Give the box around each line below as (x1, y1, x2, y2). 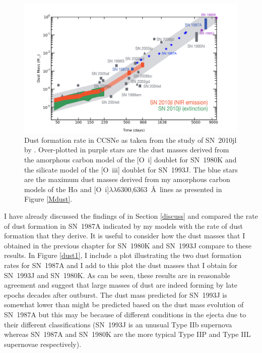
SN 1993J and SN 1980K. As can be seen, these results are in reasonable (4, 270, 230, 280)
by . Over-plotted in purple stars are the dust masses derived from (24, 144, 229, 155)
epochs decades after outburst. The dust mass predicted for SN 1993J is (4, 289, 227, 300)
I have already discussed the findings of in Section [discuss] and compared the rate (4, 211, 258, 221)
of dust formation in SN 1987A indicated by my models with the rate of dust (4, 220, 243, 231)
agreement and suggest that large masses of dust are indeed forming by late (4, 280, 237, 290)
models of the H (24, 184, 74, 194)
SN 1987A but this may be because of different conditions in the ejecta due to (4, 309, 246, 319)
